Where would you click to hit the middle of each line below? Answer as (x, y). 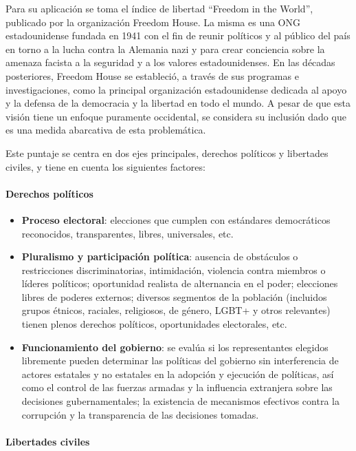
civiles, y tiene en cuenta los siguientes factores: (105, 166)
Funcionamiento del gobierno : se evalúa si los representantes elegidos (175, 347)
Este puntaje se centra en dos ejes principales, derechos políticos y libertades (167, 153)
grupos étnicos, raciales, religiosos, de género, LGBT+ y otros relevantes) (176, 310)
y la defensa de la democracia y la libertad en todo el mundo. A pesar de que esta (178, 103)
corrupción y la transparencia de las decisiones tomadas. (140, 414)
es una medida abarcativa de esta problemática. (106, 130)
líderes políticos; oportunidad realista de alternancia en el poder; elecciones (180, 283)
